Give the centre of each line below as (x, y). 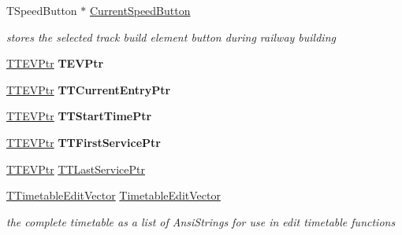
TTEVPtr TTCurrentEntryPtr (89, 89)
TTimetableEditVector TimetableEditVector (114, 195)
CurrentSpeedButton (140, 10)
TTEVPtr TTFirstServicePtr (84, 142)
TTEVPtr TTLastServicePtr (76, 169)
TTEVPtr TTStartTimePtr (79, 116)
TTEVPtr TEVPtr (55, 63)
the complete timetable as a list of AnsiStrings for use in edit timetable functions (201, 221)
